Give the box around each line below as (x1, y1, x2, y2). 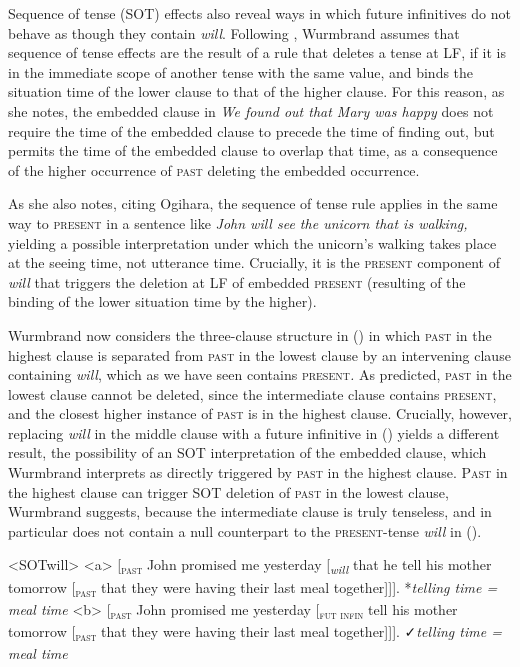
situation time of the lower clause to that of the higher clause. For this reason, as (8, 81, 505, 102)
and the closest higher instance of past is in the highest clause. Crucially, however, (8, 403, 512, 424)
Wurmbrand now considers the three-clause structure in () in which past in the (8, 324, 492, 345)
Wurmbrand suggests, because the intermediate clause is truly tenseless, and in (8, 501, 492, 522)
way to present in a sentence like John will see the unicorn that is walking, (8, 212, 468, 233)
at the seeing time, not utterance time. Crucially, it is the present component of (8, 252, 501, 273)
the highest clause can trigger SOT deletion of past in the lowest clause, (8, 481, 449, 502)
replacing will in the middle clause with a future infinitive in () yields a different (8, 422, 500, 443)
